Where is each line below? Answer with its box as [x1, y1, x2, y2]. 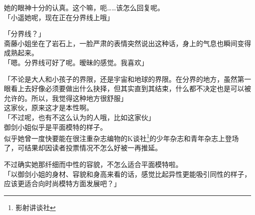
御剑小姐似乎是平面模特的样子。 [4, 121, 107, 132]
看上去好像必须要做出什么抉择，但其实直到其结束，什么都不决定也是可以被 [10, 83, 251, 94]
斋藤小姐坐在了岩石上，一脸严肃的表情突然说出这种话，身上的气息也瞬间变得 [4, 38, 251, 48]
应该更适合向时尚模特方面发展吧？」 [4, 178, 121, 189]
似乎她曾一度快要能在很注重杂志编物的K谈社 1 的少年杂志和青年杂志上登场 [4, 132, 239, 143]
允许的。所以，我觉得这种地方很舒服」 [4, 93, 127, 103]
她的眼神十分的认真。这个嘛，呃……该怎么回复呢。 [4, 2, 164, 12]
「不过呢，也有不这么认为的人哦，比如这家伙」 [4, 112, 155, 122]
